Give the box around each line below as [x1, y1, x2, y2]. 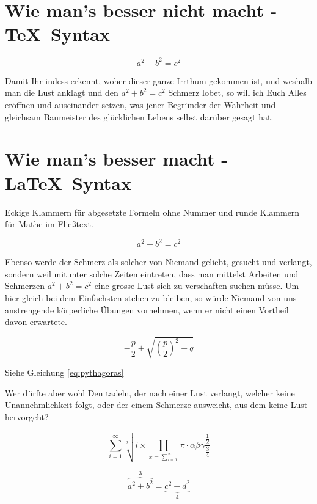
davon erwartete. [5, 315, 67, 328]
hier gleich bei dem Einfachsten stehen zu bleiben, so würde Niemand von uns [5, 291, 297, 304]
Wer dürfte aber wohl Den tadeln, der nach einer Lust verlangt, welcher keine [5, 386, 295, 399]
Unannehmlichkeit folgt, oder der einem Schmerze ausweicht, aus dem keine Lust [5, 398, 308, 411]
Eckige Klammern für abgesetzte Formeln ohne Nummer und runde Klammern [5, 205, 300, 218]
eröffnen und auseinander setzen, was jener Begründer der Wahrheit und [5, 98, 276, 111]
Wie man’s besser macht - [5, 146, 228, 171]
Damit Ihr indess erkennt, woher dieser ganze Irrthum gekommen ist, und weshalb [5, 74, 312, 87]
